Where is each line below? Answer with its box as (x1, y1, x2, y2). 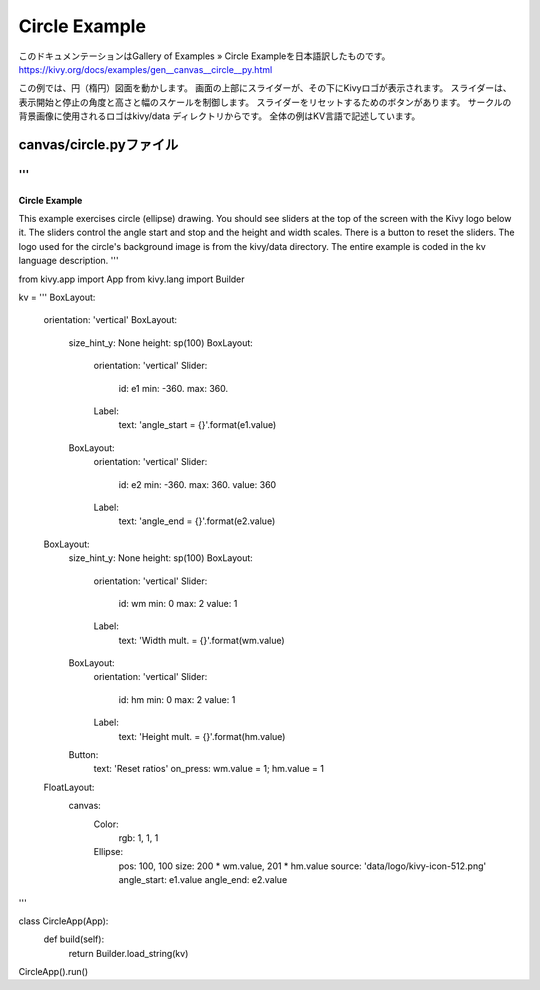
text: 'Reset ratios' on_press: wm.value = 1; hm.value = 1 (93, 763, 325, 775)
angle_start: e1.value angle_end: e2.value (118, 874, 288, 886)
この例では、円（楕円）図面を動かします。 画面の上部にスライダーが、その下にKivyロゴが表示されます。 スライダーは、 (18, 82, 512, 94)
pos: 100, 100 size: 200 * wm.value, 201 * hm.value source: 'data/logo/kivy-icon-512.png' (118, 860, 487, 872)
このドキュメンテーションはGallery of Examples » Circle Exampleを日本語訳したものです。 (18, 50, 391, 62)
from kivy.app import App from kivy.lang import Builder (18, 273, 245, 285)
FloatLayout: (43, 781, 95, 793)
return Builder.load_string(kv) (68, 947, 189, 959)
